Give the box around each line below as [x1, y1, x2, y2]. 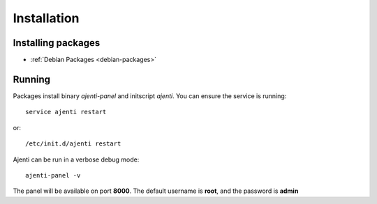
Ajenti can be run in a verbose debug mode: [13, 155, 140, 164]
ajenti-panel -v [25, 171, 81, 179]
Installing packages [13, 37, 101, 49]
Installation [13, 10, 80, 26]
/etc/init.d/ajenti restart [25, 140, 121, 148]
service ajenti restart [25, 108, 107, 116]
